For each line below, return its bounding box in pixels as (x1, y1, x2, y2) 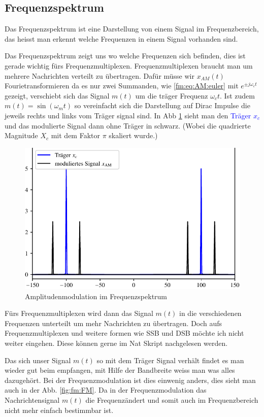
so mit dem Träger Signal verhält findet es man (96, 355, 244, 365)
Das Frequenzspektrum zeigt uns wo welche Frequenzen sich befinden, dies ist (5, 50, 246, 61)
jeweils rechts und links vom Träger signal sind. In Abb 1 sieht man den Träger (5, 110, 251, 120)
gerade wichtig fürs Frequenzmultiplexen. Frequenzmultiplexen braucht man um (5, 60, 253, 71)
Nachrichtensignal (5, 394, 60, 405)
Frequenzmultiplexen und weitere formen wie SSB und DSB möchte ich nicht (5, 328, 244, 338)
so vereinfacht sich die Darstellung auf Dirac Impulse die (74, 100, 250, 111)
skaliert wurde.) (109, 130, 158, 141)
